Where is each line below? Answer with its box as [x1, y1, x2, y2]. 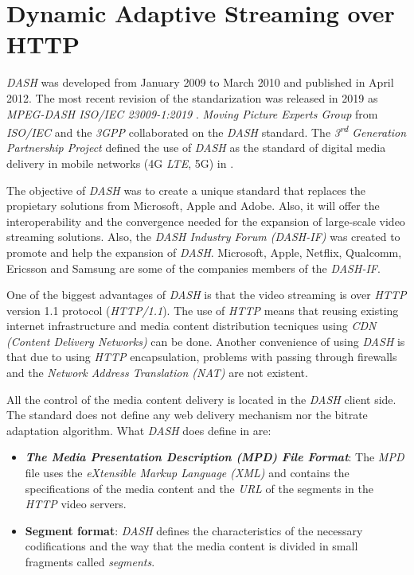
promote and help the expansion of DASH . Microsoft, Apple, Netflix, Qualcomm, [6, 243, 402, 260]
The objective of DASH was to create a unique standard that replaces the [6, 181, 366, 198]
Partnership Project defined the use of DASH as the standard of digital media [6, 139, 386, 156]
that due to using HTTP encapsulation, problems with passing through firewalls [6, 348, 397, 365]
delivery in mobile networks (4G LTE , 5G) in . [6, 154, 234, 171]
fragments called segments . [25, 554, 155, 569]
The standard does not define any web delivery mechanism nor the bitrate [6, 406, 368, 423]
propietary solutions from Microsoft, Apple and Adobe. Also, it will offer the [6, 197, 380, 214]
